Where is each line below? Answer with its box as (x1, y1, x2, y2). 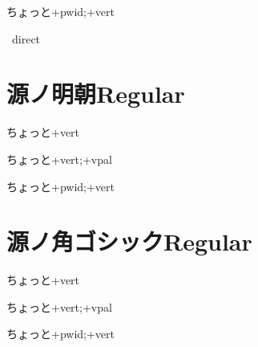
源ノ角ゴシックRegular (6, 225, 252, 258)
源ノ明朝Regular (6, 77, 185, 110)
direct (11, 30, 41, 47)
